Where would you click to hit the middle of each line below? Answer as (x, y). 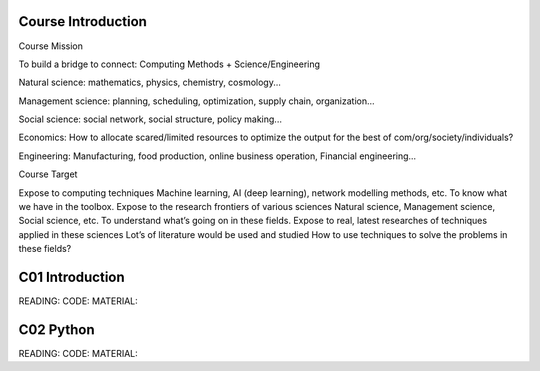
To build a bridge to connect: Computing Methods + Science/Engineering (169, 64)
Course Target (48, 174)
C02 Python (56, 329)
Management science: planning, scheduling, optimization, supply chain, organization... (196, 101)
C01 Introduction (71, 277)
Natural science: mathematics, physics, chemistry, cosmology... (150, 82)
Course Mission (51, 46)
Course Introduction (82, 21)
